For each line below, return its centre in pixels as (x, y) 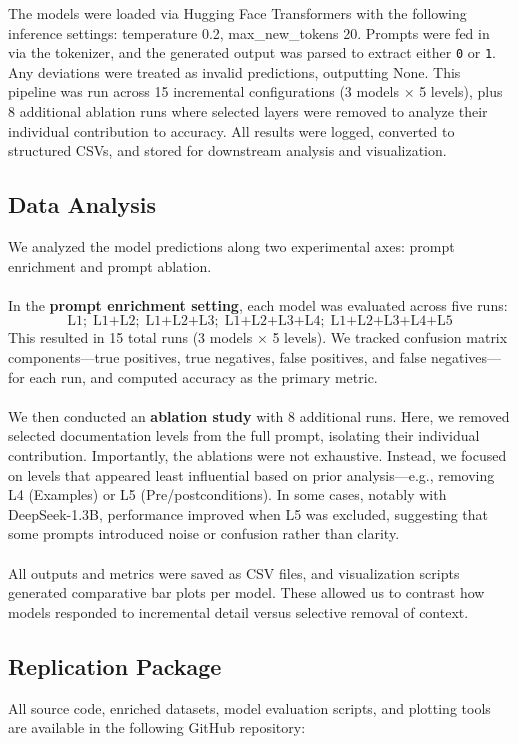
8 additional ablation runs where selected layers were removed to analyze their (248, 111)
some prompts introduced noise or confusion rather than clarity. (204, 533)
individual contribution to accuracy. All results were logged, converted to (231, 130)
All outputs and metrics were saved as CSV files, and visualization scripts (234, 572)
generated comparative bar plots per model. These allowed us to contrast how (246, 592)
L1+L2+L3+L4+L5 (391, 321)
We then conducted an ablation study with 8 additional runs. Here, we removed (259, 415)
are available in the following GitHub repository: (157, 727)
